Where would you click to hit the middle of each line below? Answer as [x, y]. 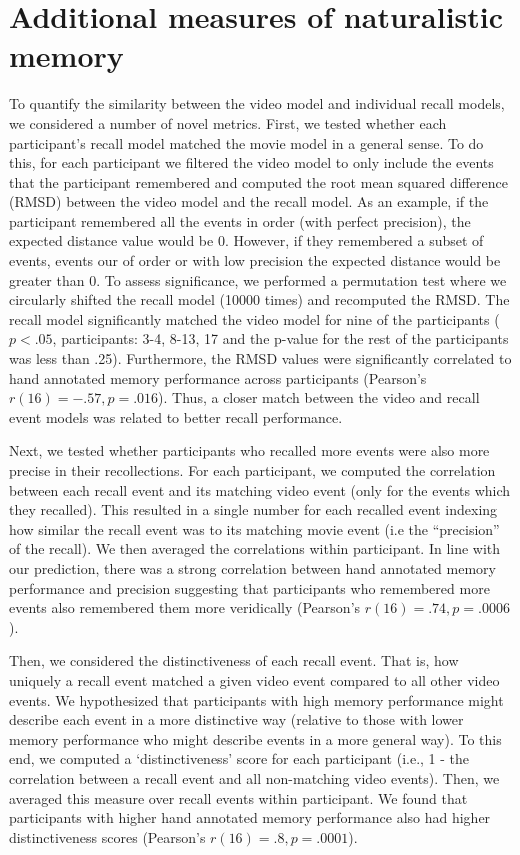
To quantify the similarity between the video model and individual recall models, [257, 103]
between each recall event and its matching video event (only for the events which [260, 489]
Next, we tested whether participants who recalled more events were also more [249, 450]
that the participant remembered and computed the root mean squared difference [258, 181]
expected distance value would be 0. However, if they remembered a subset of [246, 240]
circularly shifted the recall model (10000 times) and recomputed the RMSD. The [259, 299]
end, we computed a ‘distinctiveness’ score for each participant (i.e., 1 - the [239, 758]
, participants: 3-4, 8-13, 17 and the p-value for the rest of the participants [280, 338]
